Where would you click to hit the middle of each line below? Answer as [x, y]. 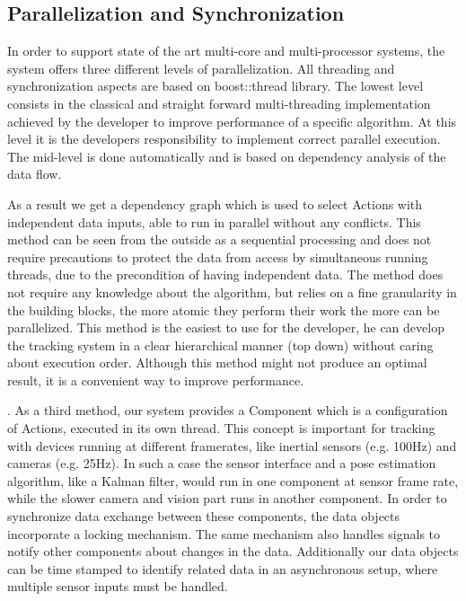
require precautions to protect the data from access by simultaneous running [218, 256]
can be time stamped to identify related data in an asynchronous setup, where [223, 568]
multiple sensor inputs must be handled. [118, 586]
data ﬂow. [35, 174]
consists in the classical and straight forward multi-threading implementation [219, 103]
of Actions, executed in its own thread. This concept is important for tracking [221, 428]
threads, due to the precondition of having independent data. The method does [225, 274]
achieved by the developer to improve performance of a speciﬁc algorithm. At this [232, 121]
